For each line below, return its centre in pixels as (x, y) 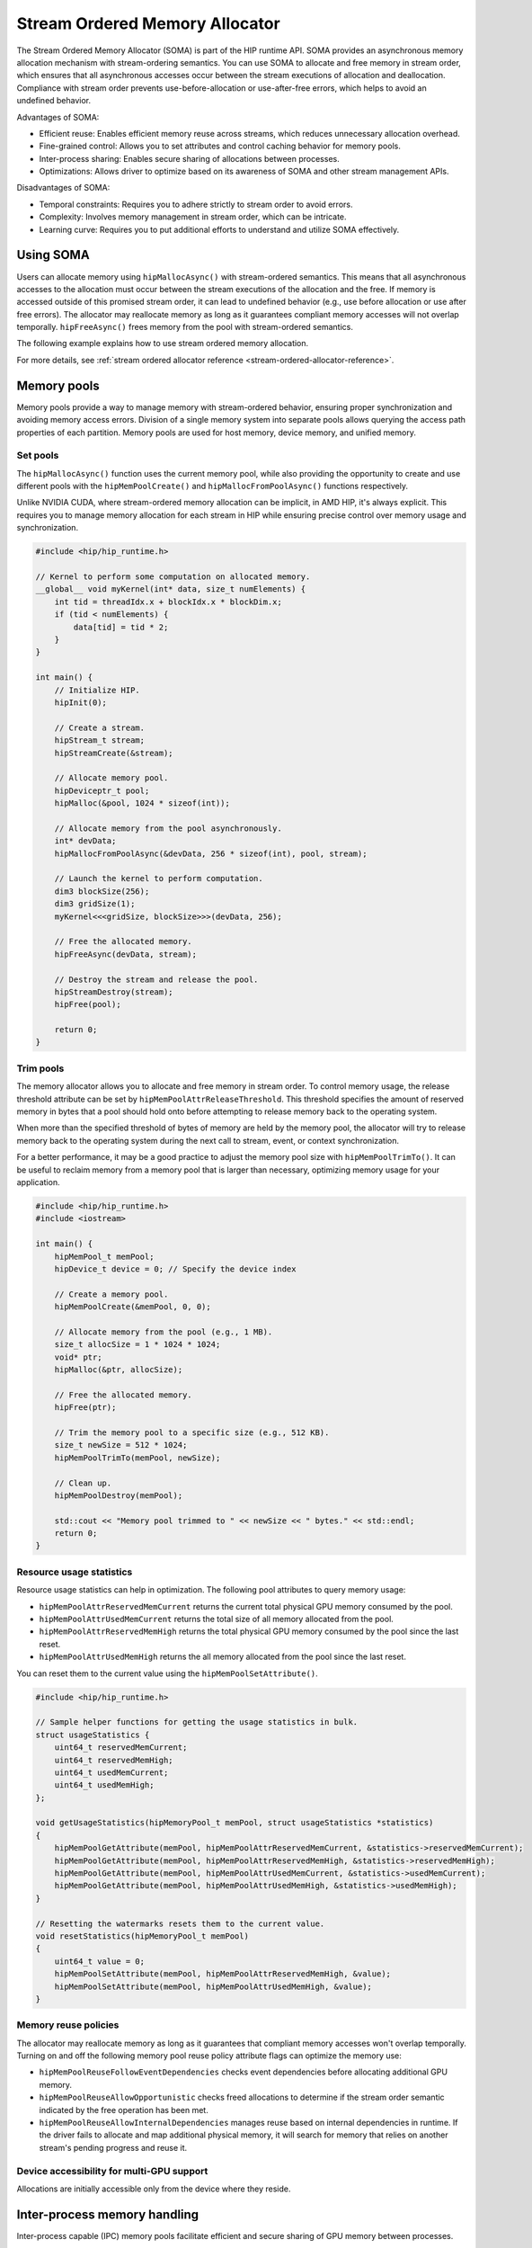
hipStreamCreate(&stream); (114, 753)
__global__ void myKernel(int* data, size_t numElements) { (171, 589)
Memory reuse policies (68, 2025)
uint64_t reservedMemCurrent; (121, 1748)
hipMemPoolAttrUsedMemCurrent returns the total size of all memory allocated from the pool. (217, 1619)
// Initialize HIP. (98, 690)
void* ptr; (78, 1357)
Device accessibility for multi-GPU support (112, 2171)
